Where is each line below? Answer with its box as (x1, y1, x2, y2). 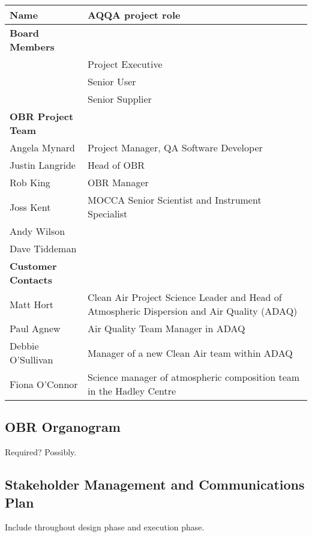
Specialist (88, 207, 128, 220)
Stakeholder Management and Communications (5, 475, 305, 494)
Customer (10, 259, 57, 273)
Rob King (10, 175, 50, 189)
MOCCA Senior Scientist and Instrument (88, 193, 262, 207)
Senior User (88, 74, 136, 88)
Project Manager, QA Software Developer (88, 141, 263, 154)
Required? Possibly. (5, 446, 77, 458)
